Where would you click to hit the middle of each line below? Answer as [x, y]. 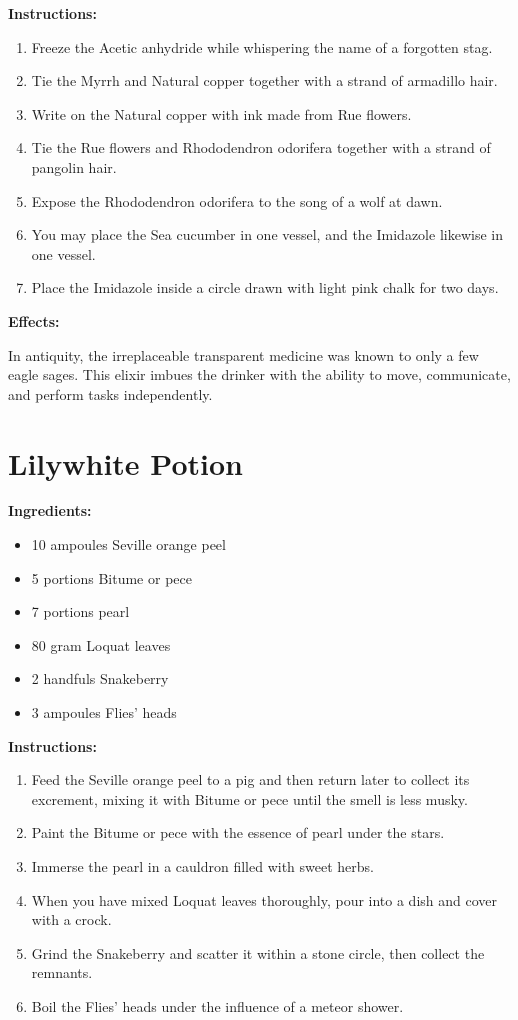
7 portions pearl [80, 611]
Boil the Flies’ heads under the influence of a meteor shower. [217, 1005]
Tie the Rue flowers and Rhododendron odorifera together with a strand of [261, 147]
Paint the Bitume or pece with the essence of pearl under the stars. [238, 832]
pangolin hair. [74, 166]
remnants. [62, 972]
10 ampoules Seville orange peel [128, 544]
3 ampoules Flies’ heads [104, 712]
